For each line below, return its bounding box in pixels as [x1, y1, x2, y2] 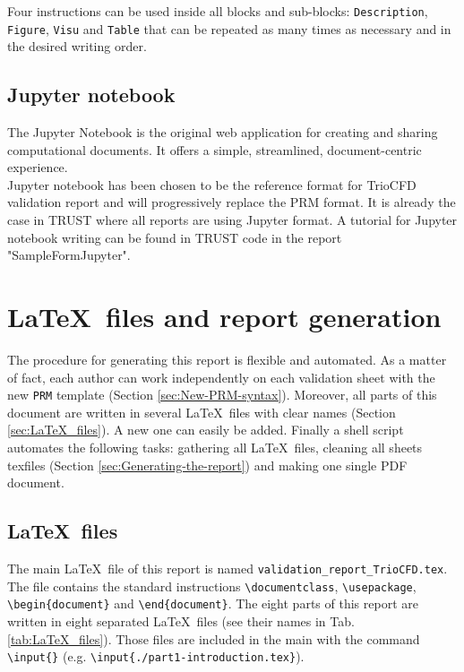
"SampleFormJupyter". [7, 246, 131, 264]
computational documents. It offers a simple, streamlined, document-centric [7, 140, 422, 159]
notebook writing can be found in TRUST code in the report [7, 228, 342, 246]
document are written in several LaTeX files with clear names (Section [7, 402, 396, 421]
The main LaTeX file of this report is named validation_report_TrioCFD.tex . [7, 559, 448, 577]
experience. [7, 158, 68, 177]
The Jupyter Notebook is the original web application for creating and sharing [7, 123, 438, 142]
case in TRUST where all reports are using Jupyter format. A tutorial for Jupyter [7, 211, 458, 229]
